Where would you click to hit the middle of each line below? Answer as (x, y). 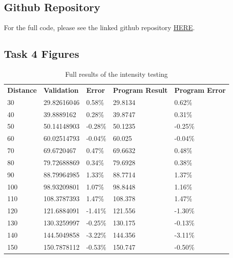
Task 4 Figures (42, 54)
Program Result (140, 90)
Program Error (200, 90)
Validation (61, 90)
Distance (22, 90)
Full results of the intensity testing (116, 74)
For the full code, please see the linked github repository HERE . (100, 27)
